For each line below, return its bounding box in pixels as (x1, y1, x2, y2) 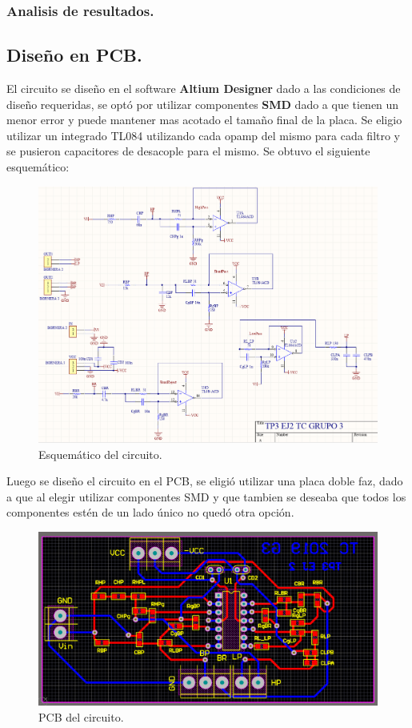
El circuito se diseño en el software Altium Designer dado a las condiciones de (6, 80, 401, 97)
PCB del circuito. (38, 708, 124, 725)
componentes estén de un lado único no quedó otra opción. (6, 504, 294, 521)
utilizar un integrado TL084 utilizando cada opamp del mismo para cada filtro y (6, 127, 401, 143)
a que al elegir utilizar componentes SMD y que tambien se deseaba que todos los (6, 488, 406, 505)
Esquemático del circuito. (38, 445, 162, 462)
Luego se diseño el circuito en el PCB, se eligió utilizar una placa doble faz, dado (6, 473, 403, 489)
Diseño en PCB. (6, 42, 142, 67)
